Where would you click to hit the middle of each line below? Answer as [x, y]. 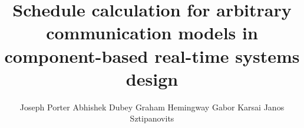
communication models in [152, 33]
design [152, 78]
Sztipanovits [152, 118]
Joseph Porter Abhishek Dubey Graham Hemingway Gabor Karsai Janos [152, 107]
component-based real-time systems [152, 55]
